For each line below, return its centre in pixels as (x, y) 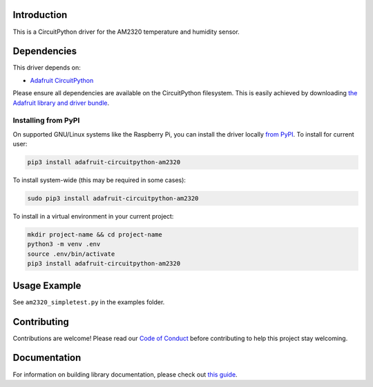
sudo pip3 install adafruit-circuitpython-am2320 (113, 199)
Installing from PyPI (46, 121)
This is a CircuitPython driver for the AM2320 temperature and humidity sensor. (126, 32)
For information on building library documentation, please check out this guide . (125, 374)
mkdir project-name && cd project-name (95, 235)
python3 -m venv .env (64, 244)
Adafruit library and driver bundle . (61, 103)
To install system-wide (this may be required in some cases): (99, 180)
